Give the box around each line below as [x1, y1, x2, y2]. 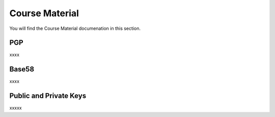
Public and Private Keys [9, 92, 87, 100]
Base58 [9, 65, 35, 73]
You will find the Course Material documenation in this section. [9, 25, 141, 31]
